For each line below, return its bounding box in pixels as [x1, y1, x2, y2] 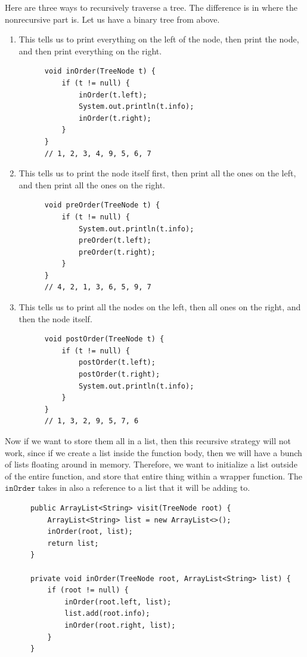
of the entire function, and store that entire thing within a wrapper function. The [5, 469, 302, 482]
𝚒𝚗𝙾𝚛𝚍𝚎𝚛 [5, 484, 36, 493]
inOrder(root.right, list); [64, 621, 176, 630]
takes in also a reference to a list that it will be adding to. [38, 481, 250, 494]
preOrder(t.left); [79, 236, 151, 245]
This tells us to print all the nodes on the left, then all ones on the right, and [18, 301, 301, 313]
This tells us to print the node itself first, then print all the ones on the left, [18, 167, 296, 179]
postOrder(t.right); [79, 370, 160, 379]
